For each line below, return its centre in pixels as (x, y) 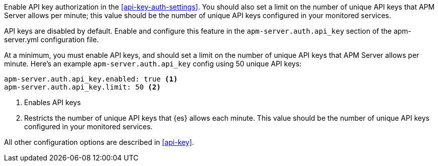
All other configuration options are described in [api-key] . (99, 142)
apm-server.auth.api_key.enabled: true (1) (91, 79)
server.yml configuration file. (51, 39)
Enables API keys (52, 102)
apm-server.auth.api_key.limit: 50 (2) (82, 87)
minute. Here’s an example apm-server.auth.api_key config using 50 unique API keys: (153, 64)
